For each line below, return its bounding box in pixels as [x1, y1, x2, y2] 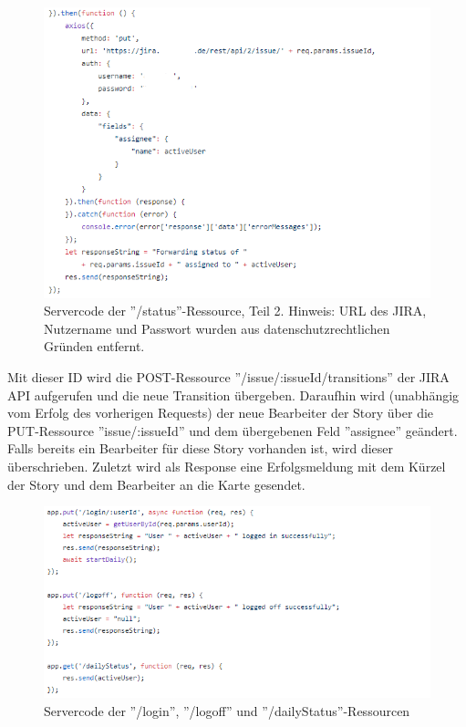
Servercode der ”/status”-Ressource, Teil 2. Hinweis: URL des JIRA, [44, 301, 427, 320]
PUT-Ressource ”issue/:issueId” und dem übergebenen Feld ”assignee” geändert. [7, 421, 458, 440]
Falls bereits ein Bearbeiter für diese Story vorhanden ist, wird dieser [7, 439, 394, 458]
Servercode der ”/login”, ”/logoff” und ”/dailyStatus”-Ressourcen [44, 701, 410, 720]
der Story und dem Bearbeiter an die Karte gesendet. [7, 474, 305, 493]
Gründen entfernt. [44, 337, 145, 356]
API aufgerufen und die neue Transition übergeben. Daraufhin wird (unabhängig [7, 385, 460, 404]
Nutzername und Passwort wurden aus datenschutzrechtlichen [44, 318, 390, 338]
